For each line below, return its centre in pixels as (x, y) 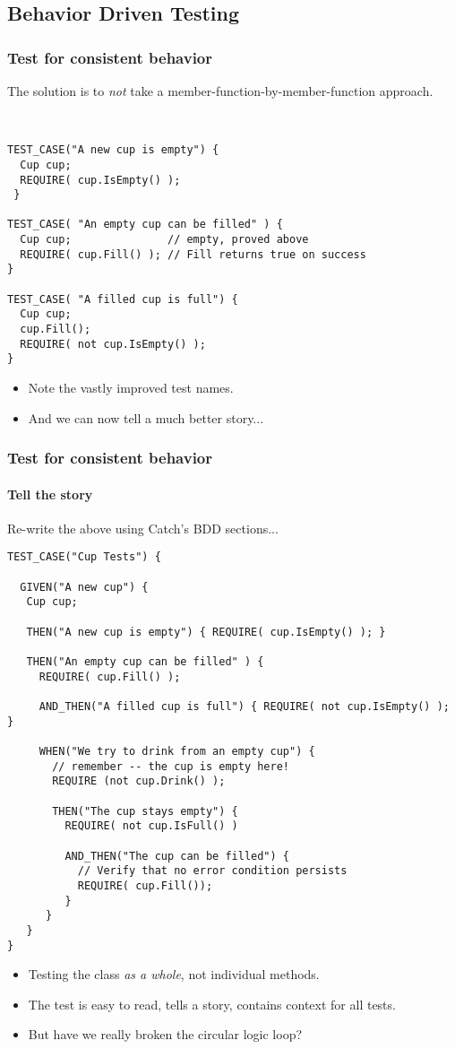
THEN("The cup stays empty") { (145, 811)
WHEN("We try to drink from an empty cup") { (177, 751)
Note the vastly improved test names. (131, 388)
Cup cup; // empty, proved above (164, 240)
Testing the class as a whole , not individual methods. (174, 974)
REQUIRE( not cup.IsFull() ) (151, 826)
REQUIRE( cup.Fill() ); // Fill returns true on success (193, 254)
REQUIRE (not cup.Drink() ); (139, 781)
